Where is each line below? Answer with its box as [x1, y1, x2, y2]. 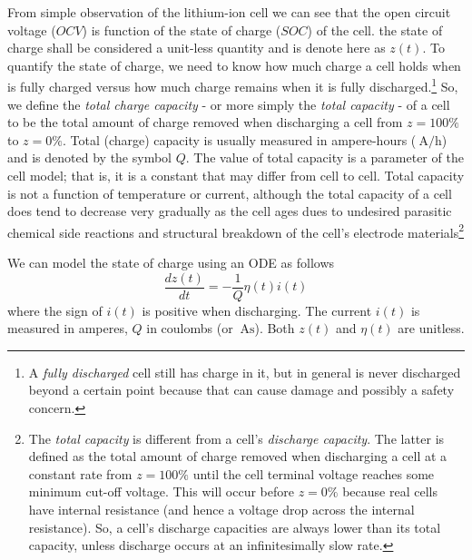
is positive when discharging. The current [142, 300, 372, 319]
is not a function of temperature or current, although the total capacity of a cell [7, 183, 452, 202]
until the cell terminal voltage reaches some [192, 464, 435, 483]
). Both [254, 319, 295, 338]
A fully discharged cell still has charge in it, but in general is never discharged [28, 362, 461, 381]
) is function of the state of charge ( [82, 20, 281, 39]
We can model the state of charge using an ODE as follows [7, 253, 335, 272]
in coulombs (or [146, 319, 233, 338]
